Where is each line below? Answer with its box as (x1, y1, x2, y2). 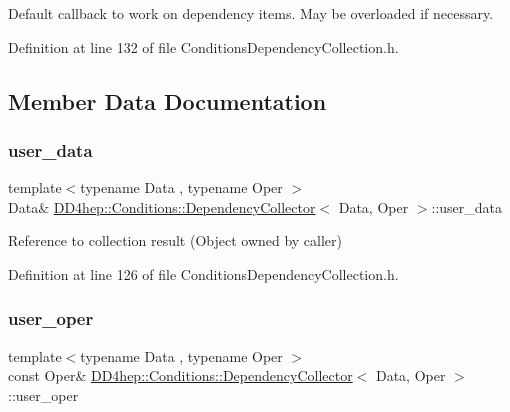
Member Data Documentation (8, 85, 327, 116)
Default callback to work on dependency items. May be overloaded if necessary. (8, 3, 494, 23)
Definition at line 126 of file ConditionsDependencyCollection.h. (8, 263, 399, 284)
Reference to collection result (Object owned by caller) (8, 230, 343, 251)
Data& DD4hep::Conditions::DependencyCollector (8, 196, 316, 217)
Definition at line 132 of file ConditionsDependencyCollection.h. (8, 36, 399, 57)
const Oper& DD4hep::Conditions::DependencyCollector (8, 365, 353, 386)
